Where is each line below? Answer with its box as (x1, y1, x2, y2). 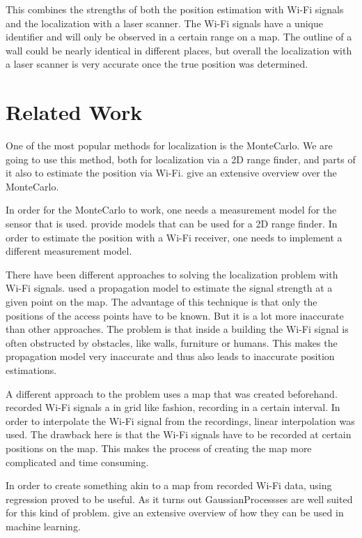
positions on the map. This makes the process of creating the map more (6, 440, 312, 455)
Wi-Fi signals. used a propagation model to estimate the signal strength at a (6, 281, 333, 295)
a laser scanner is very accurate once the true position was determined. (6, 57, 308, 71)
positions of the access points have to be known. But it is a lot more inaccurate (6, 308, 344, 322)
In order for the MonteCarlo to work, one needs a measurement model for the (6, 202, 337, 217)
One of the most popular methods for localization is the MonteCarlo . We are (6, 138, 333, 153)
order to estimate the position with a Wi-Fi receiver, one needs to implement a (6, 230, 343, 244)
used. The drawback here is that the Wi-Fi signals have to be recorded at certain (6, 427, 352, 442)
